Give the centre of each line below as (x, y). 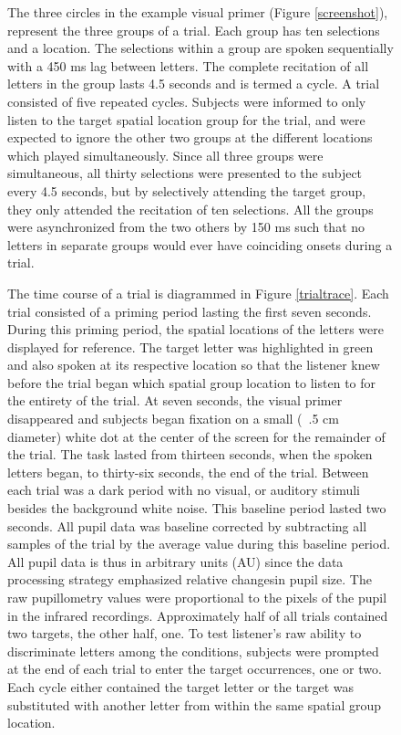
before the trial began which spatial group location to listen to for (192, 382)
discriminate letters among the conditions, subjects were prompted (193, 651)
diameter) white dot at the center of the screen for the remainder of (196, 436)
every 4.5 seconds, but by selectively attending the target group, (187, 190)
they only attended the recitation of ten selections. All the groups (190, 209)
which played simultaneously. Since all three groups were (165, 155)
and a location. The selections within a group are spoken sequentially (200, 48)
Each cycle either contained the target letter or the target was (180, 686)
